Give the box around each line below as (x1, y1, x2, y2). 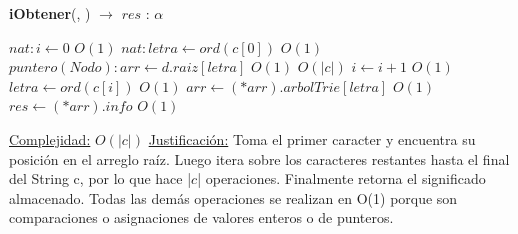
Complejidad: (9, 128, 91, 149)
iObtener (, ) (9, 3, 91, 23)
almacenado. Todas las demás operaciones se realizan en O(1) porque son (9, 187, 458, 208)
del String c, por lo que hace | (9, 168, 192, 189)
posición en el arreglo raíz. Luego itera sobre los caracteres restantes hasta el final (9, 148, 510, 169)
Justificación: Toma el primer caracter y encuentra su (148, 128, 476, 149)
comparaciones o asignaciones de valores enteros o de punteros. (9, 207, 394, 228)
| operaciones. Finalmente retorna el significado (197, 168, 486, 189)
